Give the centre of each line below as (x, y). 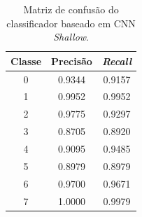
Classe (26, 61)
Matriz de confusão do (71, 9)
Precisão (72, 61)
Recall (117, 61)
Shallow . (71, 37)
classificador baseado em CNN (71, 23)
